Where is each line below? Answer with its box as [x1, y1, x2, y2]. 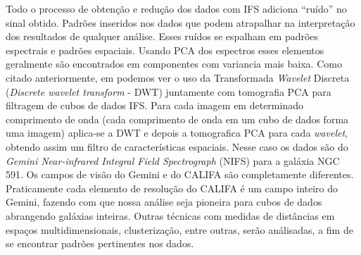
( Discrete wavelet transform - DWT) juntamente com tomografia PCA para [6, 84, 331, 99]
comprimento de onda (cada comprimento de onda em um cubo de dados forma [6, 111, 349, 126]
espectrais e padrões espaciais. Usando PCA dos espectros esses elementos [6, 42, 324, 57]
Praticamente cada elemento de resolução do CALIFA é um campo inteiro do [6, 180, 338, 195]
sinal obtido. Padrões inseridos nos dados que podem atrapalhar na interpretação [6, 15, 355, 30]
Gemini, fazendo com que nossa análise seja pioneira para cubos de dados [6, 194, 322, 209]
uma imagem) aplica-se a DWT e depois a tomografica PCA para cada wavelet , [6, 125, 348, 140]
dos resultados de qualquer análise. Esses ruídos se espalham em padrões [6, 29, 319, 44]
